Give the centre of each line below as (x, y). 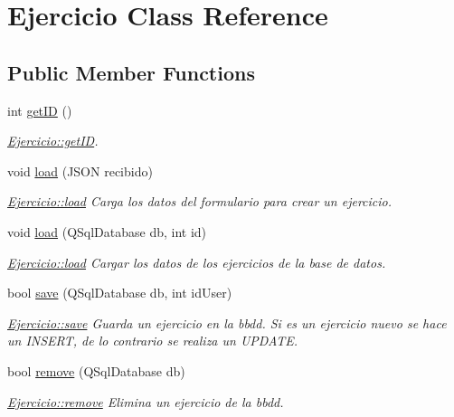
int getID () (40, 110)
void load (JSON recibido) (80, 171)
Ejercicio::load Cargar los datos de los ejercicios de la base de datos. (197, 262)
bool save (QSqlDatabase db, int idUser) (120, 293)
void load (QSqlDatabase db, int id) (107, 231)
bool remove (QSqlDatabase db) (96, 370)
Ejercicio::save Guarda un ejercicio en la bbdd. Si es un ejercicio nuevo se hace (227, 322)
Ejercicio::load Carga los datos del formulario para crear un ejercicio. (200, 201)
